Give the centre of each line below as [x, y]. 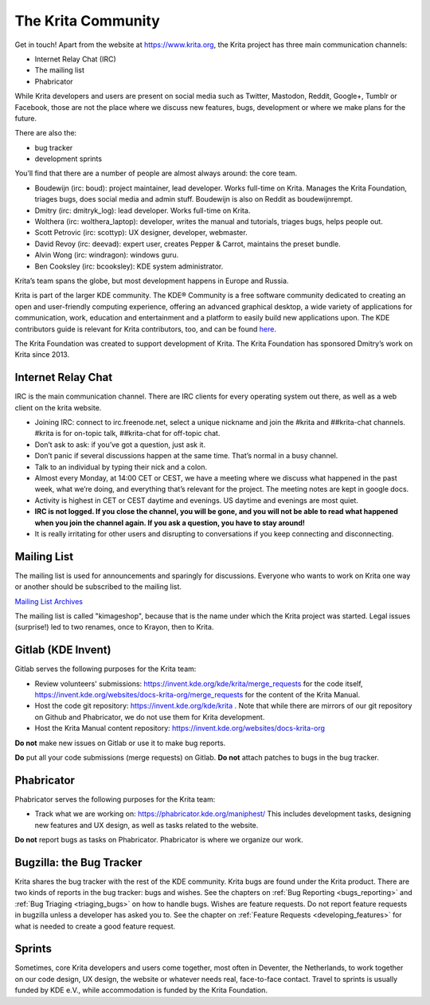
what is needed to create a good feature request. [95, 926]
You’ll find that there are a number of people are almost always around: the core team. [156, 173]
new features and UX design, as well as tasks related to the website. [147, 825]
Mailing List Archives [49, 601]
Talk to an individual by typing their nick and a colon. [121, 467]
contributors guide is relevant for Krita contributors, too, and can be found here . [145, 329]
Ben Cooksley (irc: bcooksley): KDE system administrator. [129, 266]
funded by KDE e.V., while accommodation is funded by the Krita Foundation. [141, 990]
